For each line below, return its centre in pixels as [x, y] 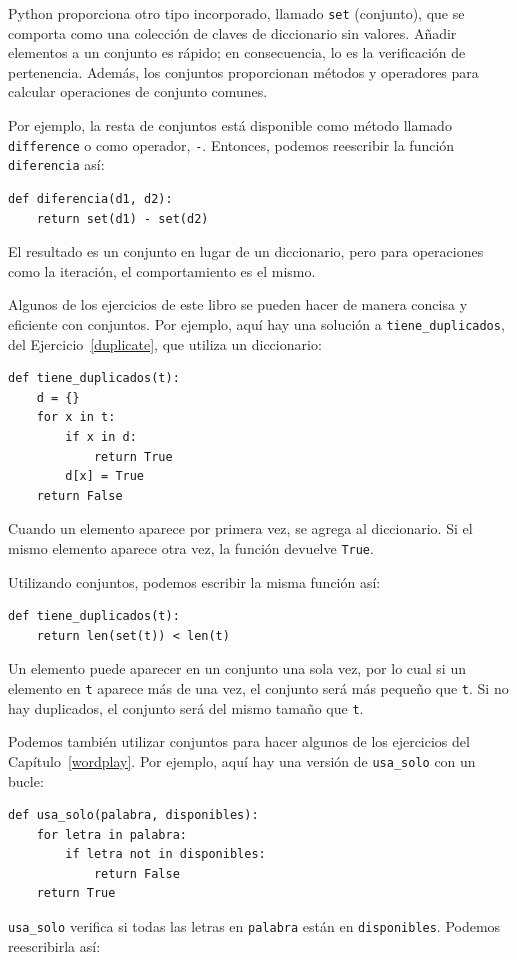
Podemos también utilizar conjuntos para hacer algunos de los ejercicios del [239, 741]
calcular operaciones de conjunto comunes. [138, 91]
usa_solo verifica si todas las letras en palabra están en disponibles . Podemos [254, 926]
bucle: [26, 780]
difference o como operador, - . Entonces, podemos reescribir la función [231, 144]
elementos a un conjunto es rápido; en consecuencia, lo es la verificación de [237, 52]
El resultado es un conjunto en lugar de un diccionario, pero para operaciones [246, 251]
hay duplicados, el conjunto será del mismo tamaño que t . [186, 707]
